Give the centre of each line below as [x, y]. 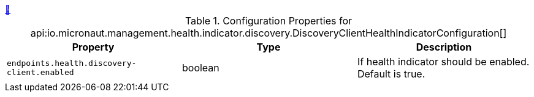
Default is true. [391, 74]
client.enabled [40, 72]
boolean [200, 68]
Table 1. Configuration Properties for [269, 21]
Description [444, 47]
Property [93, 47]
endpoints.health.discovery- [72, 63]
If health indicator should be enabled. [443, 62]
